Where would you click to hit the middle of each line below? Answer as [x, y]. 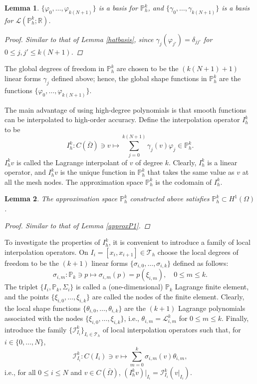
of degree [149, 162]
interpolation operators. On [46, 252]
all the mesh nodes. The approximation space [74, 181]
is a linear [222, 162]
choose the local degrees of [198, 252]
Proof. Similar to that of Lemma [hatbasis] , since [79, 39]
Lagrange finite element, [212, 287]
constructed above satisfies [170, 199]
